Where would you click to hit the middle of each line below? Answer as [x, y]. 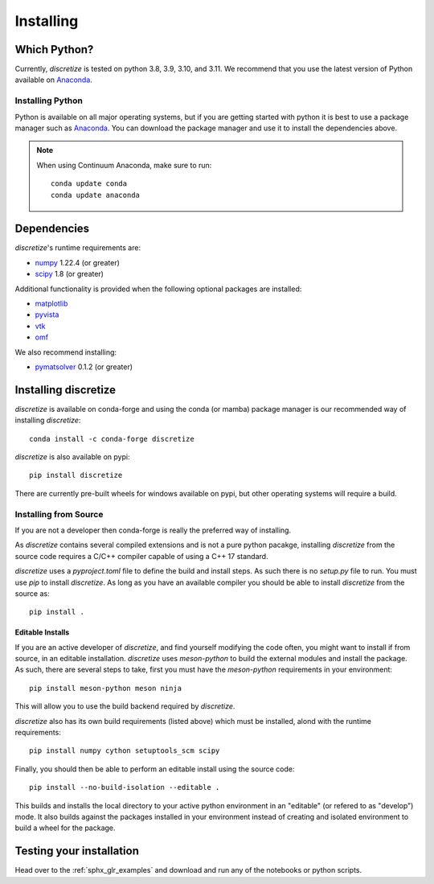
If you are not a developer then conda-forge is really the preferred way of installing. [153, 530]
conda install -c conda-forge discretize [112, 439]
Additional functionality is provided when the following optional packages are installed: [158, 289]
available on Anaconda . [53, 80]
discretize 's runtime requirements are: [78, 248]
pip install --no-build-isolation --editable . [125, 787]
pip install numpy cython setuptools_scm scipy [125, 751]
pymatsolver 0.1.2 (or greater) [84, 367]
